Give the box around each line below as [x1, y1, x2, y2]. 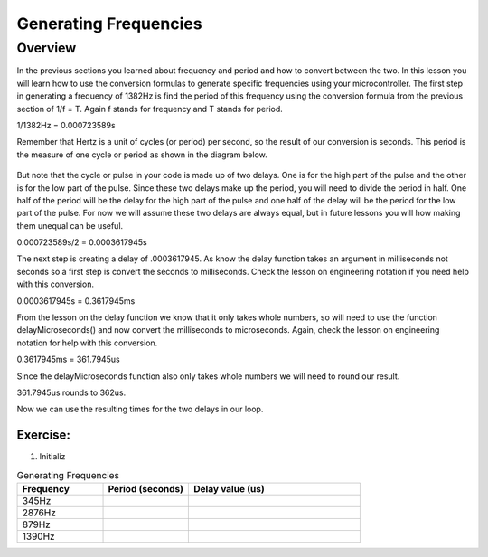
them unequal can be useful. [16, 220, 124, 231]
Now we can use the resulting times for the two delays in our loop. [16, 403, 264, 415]
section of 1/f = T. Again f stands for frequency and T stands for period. [16, 103, 284, 114]
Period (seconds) [108, 483, 184, 496]
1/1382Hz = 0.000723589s [16, 119, 117, 130]
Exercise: [16, 428, 71, 443]
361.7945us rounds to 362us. [16, 387, 127, 398]
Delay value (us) [193, 483, 266, 496]
